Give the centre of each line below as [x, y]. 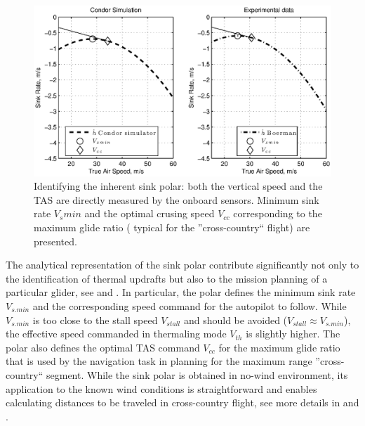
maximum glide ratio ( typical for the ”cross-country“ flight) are [172, 227]
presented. [55, 241]
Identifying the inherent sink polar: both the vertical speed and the [178, 186]
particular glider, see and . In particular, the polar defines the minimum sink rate [181, 292]
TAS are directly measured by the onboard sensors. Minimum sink [177, 199]
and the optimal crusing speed [150, 213]
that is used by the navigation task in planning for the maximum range [159, 361]
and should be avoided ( [235, 319]
